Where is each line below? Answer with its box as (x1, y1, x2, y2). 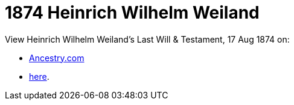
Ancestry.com (29, 52, 85, 63)
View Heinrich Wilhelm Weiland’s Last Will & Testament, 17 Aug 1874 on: (5, 34, 290, 44)
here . (29, 71, 50, 82)
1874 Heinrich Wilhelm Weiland (5, 2, 260, 23)
